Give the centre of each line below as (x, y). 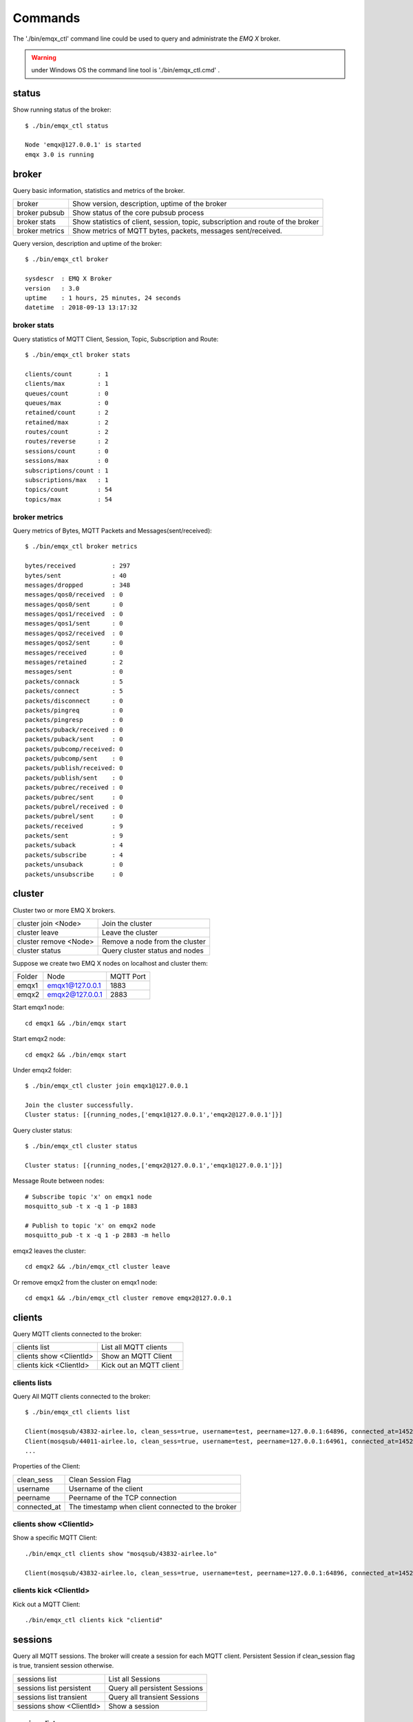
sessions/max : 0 (67, 461)
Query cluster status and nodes (153, 951)
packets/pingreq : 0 (74, 710)
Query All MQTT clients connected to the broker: (82, 1396)
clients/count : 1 (67, 374)
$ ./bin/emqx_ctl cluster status (81, 1146)
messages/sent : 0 (74, 672)
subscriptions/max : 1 (67, 480)
